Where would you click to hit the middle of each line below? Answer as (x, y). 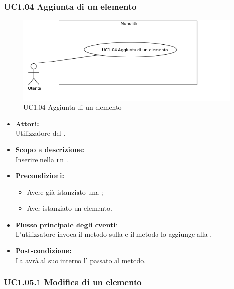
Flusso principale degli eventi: (67, 224)
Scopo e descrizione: (50, 149)
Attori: (27, 123)
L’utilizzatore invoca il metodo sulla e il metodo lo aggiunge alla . (114, 234)
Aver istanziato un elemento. (69, 208)
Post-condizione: (43, 251)
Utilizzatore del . (40, 133)
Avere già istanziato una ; (65, 192)
